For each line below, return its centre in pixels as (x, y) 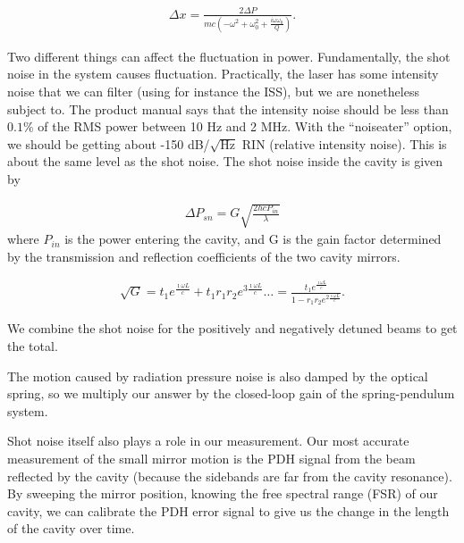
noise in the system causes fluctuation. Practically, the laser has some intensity (223, 74)
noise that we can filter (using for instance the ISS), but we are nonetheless (213, 92)
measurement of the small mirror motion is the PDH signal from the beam (211, 458)
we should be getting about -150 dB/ (109, 143)
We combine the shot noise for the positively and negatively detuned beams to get (232, 328)
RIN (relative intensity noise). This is (344, 143)
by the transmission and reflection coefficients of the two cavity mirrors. (204, 256)
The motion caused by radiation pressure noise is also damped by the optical (218, 376)
